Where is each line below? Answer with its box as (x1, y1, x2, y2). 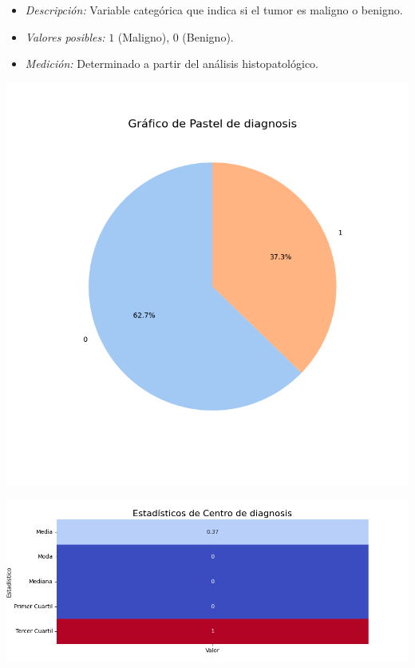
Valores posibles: (25, 28, 105, 45)
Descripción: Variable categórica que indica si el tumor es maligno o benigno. (25, 2, 403, 18)
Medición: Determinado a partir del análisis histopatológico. (25, 55, 318, 72)
